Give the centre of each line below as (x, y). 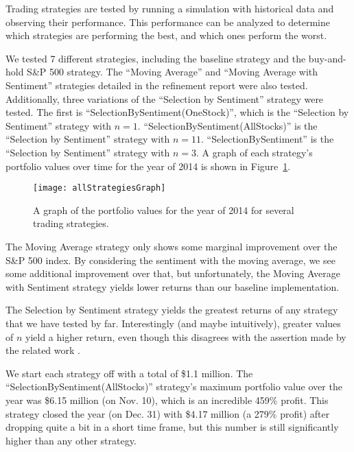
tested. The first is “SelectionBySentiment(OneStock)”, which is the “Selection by (177, 112)
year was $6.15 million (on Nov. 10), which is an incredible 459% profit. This (167, 400)
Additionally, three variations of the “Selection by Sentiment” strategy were (165, 98)
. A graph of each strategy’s (255, 152)
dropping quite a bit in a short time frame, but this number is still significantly (172, 427)
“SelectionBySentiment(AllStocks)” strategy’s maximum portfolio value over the (174, 386)
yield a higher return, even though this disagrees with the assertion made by (186, 336)
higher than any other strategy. (71, 440)
